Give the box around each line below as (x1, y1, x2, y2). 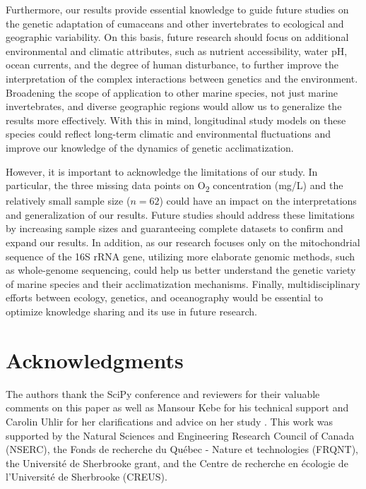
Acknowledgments (6, 345, 184, 374)
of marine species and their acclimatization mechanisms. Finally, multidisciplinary (6, 276, 360, 291)
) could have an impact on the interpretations (159, 193, 357, 208)
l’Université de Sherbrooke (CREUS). (6, 469, 167, 484)
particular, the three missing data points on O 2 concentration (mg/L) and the (6, 178, 343, 194)
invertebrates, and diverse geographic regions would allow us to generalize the (6, 99, 342, 114)
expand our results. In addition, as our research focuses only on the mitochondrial (6, 235, 360, 250)
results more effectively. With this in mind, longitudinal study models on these (6, 112, 346, 127)
